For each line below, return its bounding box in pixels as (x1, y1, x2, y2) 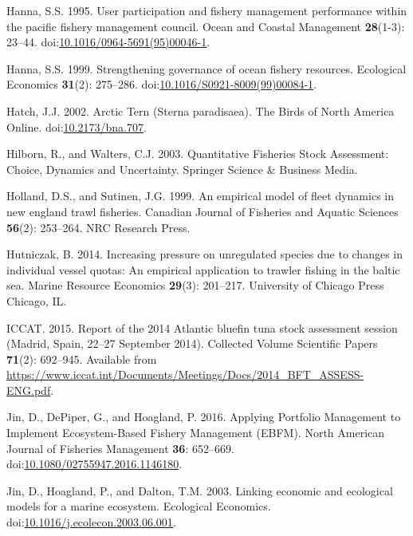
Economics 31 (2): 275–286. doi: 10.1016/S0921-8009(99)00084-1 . (6, 76, 317, 93)
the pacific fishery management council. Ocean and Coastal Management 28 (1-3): (6, 18, 405, 34)
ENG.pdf (6, 381, 51, 398)
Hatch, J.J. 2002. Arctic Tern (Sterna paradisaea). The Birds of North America (6, 102, 395, 119)
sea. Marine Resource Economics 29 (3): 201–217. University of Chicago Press (6, 277, 384, 294)
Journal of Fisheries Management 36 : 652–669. (6, 439, 234, 456)
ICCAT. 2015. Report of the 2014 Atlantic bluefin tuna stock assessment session (6, 319, 398, 336)
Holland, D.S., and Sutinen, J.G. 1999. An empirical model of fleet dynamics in (6, 187, 394, 204)
